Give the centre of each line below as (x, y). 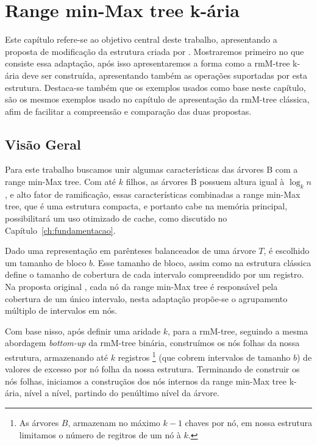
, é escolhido (287, 251)
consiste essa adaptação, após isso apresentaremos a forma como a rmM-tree (148, 63)
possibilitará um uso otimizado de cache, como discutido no (116, 218)
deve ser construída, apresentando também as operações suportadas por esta (165, 75)
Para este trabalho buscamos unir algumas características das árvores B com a (151, 169)
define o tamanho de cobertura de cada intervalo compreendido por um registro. (155, 274)
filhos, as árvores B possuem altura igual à (205, 182)
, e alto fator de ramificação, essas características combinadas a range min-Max (153, 194)
